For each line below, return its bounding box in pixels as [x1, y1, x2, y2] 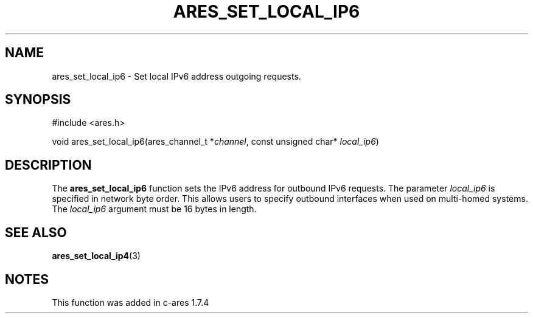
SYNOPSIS [5, 92, 71, 108]
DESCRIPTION [5, 157, 92, 173]
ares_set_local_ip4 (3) [52, 251, 141, 261]
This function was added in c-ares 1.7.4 [52, 297, 209, 308]
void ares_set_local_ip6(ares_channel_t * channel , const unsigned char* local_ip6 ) [52, 136, 379, 147]
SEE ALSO [5, 224, 67, 240]
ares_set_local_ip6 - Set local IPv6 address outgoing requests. [52, 71, 301, 81]
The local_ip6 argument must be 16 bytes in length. [52, 204, 257, 215]
